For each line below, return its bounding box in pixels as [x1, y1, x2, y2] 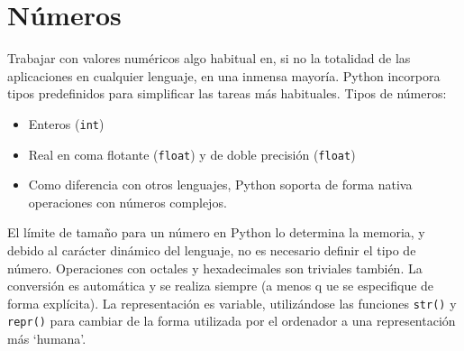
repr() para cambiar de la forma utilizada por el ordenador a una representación [7, 311, 456, 330]
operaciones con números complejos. [28, 192, 227, 211]
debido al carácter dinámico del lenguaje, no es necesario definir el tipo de [7, 241, 416, 259]
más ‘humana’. [7, 329, 86, 348]
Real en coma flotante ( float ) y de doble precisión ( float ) [28, 144, 356, 163]
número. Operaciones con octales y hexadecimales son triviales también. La [7, 258, 423, 277]
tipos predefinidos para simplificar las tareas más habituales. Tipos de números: [7, 84, 447, 103]
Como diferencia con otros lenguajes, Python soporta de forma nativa [28, 175, 413, 194]
